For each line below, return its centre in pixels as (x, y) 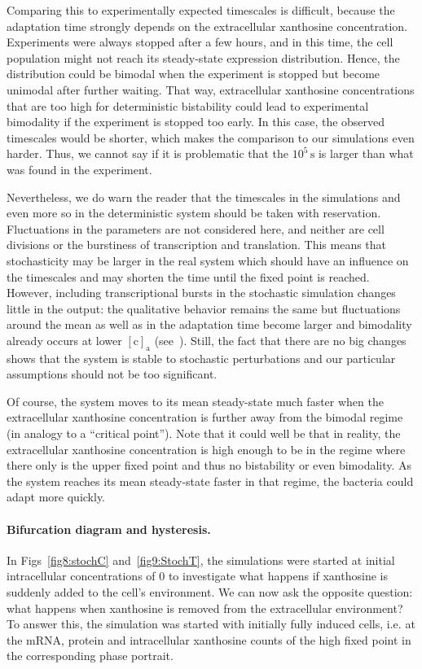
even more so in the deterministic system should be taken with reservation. (194, 213)
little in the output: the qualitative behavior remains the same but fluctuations (204, 308)
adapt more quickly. (56, 497)
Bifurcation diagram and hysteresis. (109, 529)
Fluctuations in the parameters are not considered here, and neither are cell (196, 228)
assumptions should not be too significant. (112, 374)
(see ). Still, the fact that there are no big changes (280, 340)
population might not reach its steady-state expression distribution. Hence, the (203, 57)
